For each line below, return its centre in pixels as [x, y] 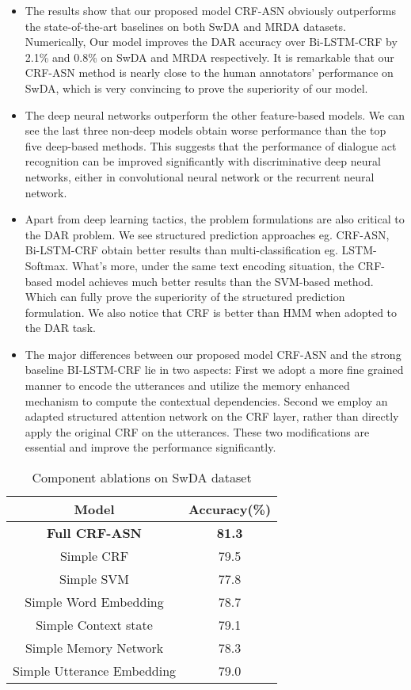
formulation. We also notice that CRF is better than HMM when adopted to [211, 312]
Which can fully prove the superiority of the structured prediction [185, 297]
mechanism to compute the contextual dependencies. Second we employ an [206, 400]
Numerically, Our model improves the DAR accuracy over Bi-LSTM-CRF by [211, 42]
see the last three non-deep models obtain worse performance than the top [205, 130]
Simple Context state [94, 625]
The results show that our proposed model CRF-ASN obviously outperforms [210, 10]
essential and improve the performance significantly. [150, 447]
